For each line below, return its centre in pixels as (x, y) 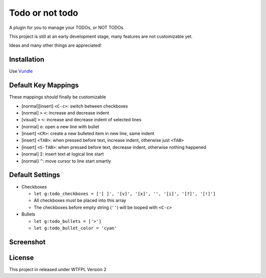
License (21, 258)
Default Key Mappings (44, 85)
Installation (27, 60)
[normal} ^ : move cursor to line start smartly (66, 161)
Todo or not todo (44, 13)
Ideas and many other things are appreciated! (55, 45)
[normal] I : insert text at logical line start (63, 154)
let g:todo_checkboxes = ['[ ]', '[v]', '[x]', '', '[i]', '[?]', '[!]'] (125, 194)
